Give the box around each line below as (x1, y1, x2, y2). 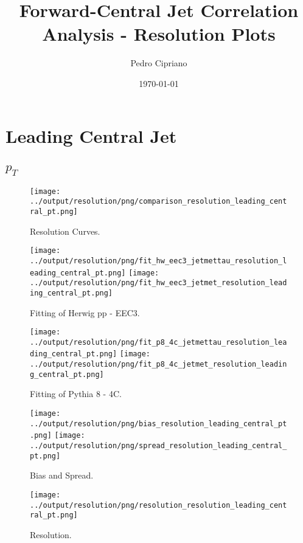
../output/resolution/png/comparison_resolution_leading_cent (30, 197, 287, 206)
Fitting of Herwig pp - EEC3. (30, 306, 140, 319)
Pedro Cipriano (130, 57, 187, 69)
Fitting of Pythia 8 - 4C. (30, 387, 122, 400)
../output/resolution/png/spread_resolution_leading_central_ (30, 441, 287, 450)
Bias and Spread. (30, 469, 94, 482)
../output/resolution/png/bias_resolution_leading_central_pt (30, 419, 287, 428)
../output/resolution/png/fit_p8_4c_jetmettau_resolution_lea (30, 337, 287, 347)
